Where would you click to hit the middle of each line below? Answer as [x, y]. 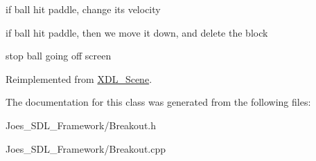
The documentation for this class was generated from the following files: [158, 102]
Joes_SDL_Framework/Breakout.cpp [86, 148]
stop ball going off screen [59, 56]
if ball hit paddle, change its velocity [83, 9]
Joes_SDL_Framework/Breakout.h [81, 125]
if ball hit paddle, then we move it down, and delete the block [137, 32]
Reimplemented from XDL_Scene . [79, 78]
